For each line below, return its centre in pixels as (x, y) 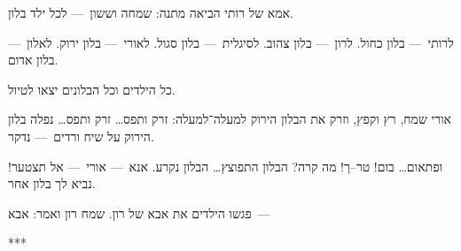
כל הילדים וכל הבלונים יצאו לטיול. (92, 89)
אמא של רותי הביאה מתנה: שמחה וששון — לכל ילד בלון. (151, 12)
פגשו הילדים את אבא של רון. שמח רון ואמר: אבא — (139, 213)
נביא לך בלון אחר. (52, 183)
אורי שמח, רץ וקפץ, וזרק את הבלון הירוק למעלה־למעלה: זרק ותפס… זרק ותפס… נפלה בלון (230, 119)
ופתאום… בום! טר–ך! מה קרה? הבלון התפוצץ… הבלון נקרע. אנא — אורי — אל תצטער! (226, 166)
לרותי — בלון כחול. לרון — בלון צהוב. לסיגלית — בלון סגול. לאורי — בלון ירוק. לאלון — (231, 42)
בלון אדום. (33, 60)
